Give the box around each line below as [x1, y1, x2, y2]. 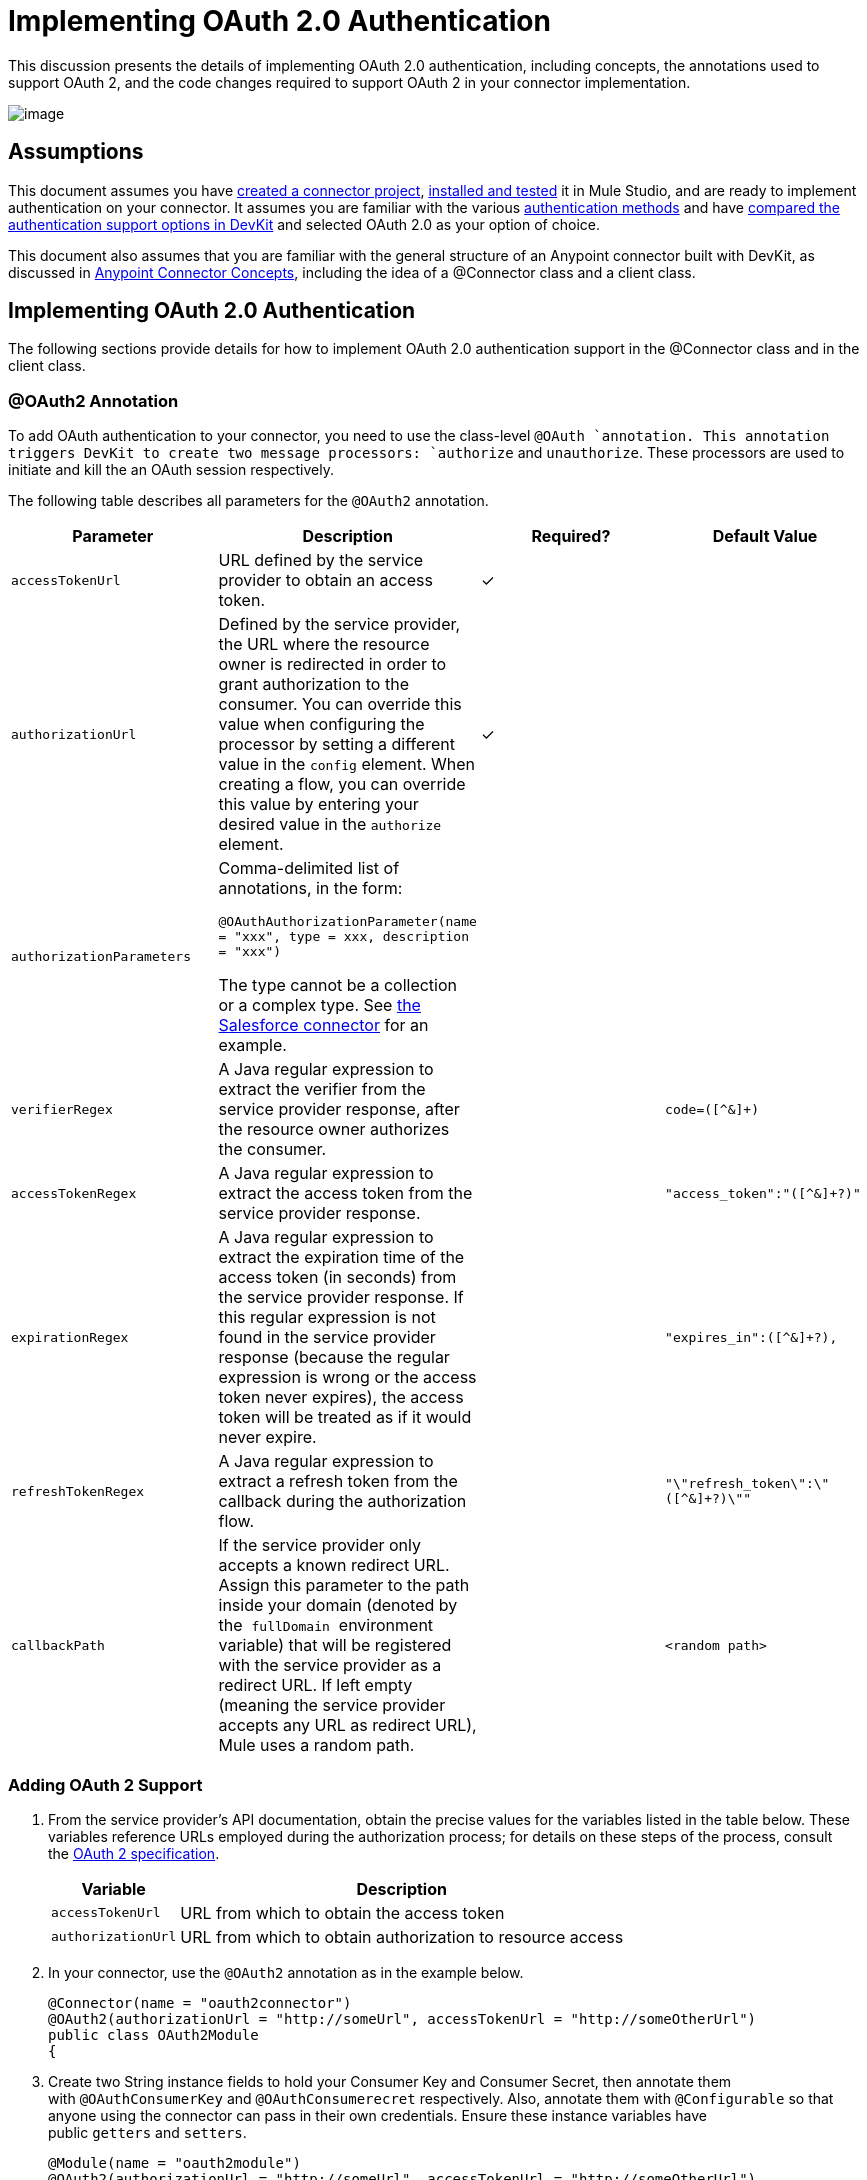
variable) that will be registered [218, 1635, 452, 1656]
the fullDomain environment [218, 1615, 434, 1636]
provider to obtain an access [218, 570, 433, 591]
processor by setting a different [218, 734, 455, 755]
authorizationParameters [11, 949, 192, 965]
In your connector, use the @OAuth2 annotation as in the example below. [48, 1963, 524, 1981]
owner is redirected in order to [218, 654, 447, 675]
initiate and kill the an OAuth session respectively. [8, 461, 334, 479]
